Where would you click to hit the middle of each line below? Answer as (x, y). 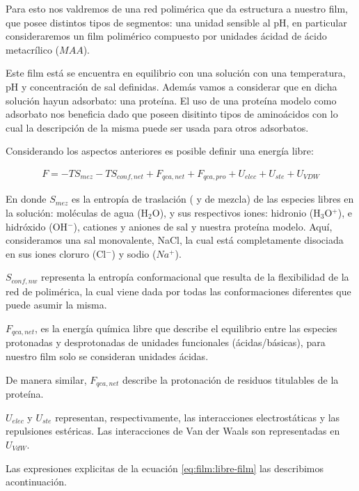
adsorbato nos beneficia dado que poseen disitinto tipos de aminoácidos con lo (172, 114)
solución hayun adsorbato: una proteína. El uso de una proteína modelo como (171, 100)
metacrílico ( (33, 49)
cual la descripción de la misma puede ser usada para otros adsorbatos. (157, 127)
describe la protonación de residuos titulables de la (230, 379)
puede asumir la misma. (56, 305)
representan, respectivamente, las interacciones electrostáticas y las (198, 417)
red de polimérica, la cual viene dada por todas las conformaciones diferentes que (178, 291)
